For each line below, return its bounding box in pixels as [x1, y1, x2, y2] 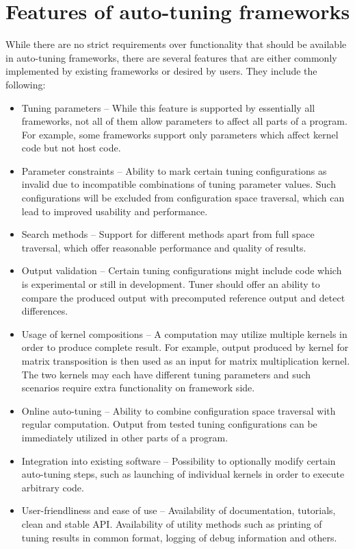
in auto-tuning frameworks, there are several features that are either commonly [5, 50, 337, 64]
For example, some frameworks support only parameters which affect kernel [21, 127, 339, 141]
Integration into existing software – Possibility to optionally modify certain [21, 453, 336, 467]
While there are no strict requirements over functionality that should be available [5, 37, 347, 51]
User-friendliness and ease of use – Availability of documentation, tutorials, [21, 503, 336, 517]
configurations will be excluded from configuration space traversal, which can [21, 191, 345, 205]
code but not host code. [21, 141, 121, 155]
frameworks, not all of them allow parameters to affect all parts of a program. [21, 114, 347, 128]
